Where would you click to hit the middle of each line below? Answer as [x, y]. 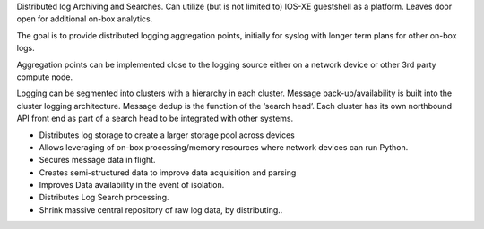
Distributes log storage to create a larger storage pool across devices [167, 135]
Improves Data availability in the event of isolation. [132, 185]
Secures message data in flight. [97, 160]
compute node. [45, 77]
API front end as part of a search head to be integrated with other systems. [155, 119]
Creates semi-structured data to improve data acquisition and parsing [168, 172]
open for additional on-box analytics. [85, 19]
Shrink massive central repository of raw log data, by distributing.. [161, 209]
